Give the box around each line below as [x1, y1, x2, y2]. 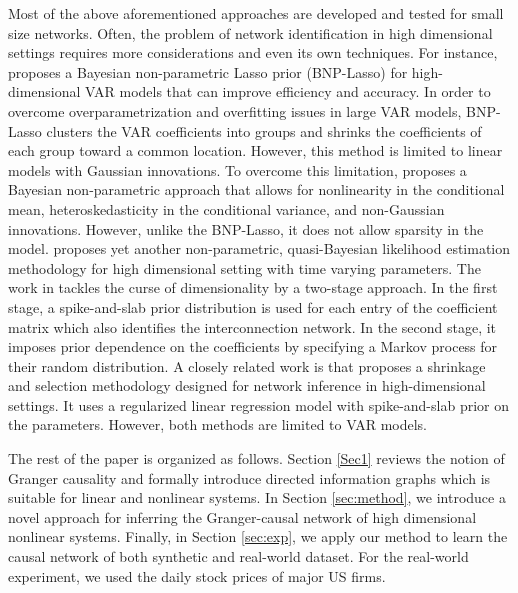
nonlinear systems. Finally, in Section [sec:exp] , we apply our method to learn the [8, 526, 508, 547]
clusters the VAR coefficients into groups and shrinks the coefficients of [46, 120, 482, 141]
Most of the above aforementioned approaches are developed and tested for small [8, 3, 504, 23]
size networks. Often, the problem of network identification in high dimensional [8, 22, 493, 43]
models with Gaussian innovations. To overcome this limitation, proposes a [8, 159, 467, 180]
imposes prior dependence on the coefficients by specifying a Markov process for [8, 336, 498, 357]
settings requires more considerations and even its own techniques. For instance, [8, 42, 498, 63]
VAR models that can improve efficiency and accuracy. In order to [85, 81, 491, 102]
